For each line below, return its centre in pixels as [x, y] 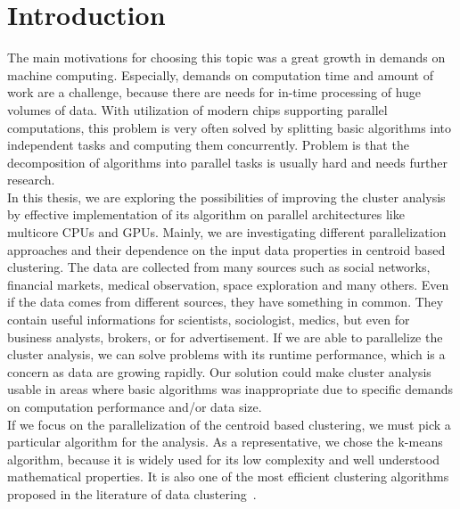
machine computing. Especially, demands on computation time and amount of [220, 74]
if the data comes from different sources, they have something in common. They [226, 302]
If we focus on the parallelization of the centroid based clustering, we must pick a [229, 424]
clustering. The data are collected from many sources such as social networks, [219, 267]
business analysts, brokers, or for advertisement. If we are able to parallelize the [225, 337]
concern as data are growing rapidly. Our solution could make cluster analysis [219, 371]
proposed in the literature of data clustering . [132, 493]
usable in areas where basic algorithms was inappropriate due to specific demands [230, 389]
